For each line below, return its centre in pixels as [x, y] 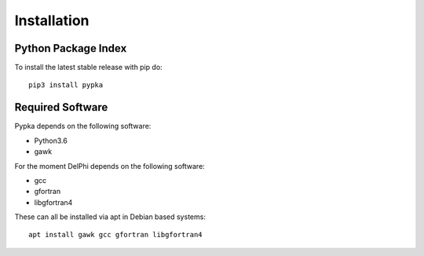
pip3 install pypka [66, 85]
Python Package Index [71, 48]
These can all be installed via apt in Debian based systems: [110, 217]
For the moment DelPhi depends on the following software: [110, 166]
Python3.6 [51, 141]
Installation [52, 20]
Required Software [61, 107]
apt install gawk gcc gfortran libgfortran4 [116, 235]
